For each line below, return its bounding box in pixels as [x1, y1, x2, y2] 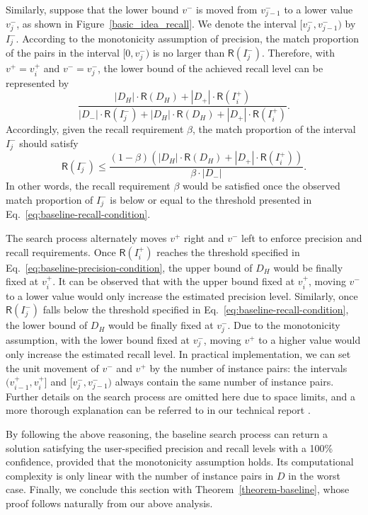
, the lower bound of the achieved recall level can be [98, 61, 323, 76]
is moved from [196, 2, 258, 16]
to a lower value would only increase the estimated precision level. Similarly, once [6, 288, 358, 303]
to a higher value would [258, 332, 361, 347]
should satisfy [19, 135, 79, 150]
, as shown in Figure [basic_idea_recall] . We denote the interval [16, 16, 297, 31]
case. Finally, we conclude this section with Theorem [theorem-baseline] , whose [6, 482, 350, 497]
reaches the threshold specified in [156, 244, 300, 259]
